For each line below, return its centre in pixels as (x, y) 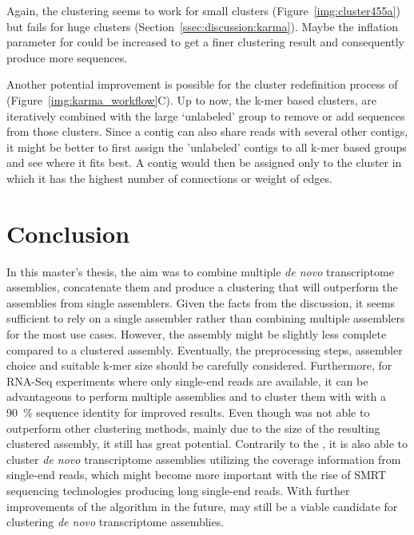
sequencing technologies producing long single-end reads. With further (178, 490)
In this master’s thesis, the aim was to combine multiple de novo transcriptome (200, 271)
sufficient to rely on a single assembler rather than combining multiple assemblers (206, 318)
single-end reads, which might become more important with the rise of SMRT (197, 475)
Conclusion (68, 233)
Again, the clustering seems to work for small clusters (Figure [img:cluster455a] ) (203, 10)
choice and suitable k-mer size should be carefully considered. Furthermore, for (199, 365)
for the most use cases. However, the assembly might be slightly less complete (197, 334)
